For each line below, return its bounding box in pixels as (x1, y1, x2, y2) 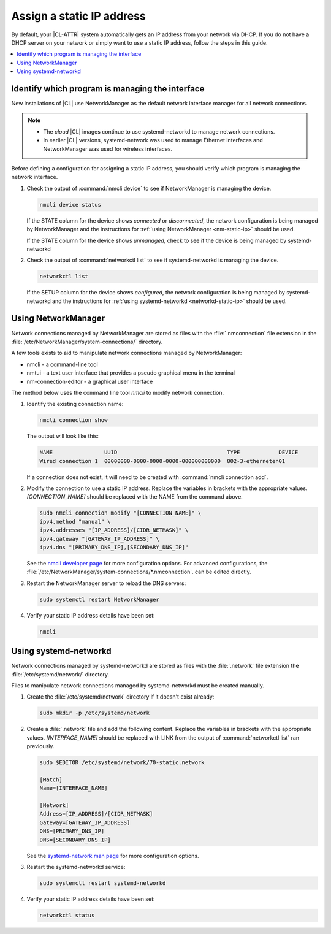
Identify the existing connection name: (26, 400, 124, 408)
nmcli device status (39, 201, 101, 208)
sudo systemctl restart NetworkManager (39, 595, 159, 603)
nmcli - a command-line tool (26, 361, 98, 368)
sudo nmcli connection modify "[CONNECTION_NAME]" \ (39, 510, 202, 516)
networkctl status (39, 911, 95, 919)
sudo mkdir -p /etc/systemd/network (39, 710, 150, 717)
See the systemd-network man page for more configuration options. (26, 852, 199, 859)
